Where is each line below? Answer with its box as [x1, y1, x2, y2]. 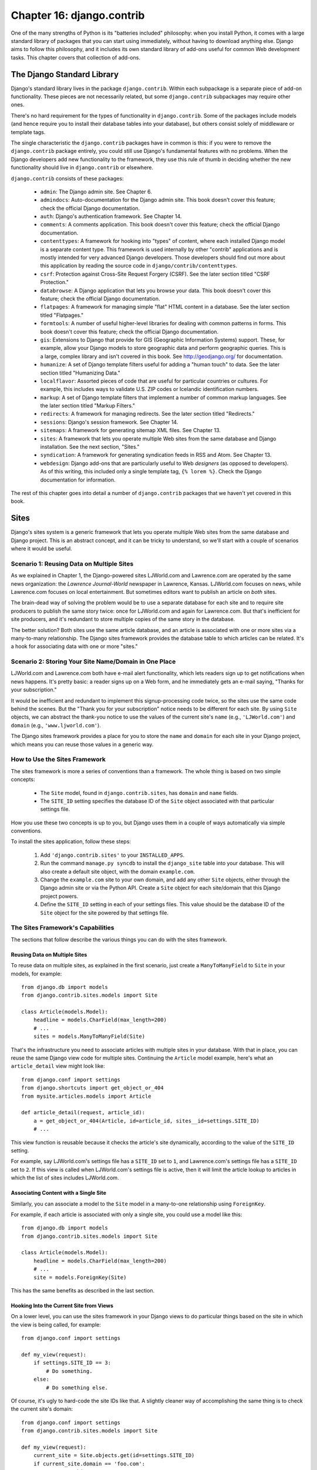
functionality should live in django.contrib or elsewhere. [11, 164, 154, 171]
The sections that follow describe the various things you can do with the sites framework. [11, 936, 228, 943]
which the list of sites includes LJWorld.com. [11, 1174, 120, 1181]
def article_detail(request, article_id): [21, 1109, 146, 1116]
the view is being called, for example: [11, 1321, 101, 1328]
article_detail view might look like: [11, 1063, 105, 1070]
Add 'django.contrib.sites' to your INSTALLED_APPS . [40, 851, 185, 858]
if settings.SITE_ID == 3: [33, 1359, 112, 1367]
